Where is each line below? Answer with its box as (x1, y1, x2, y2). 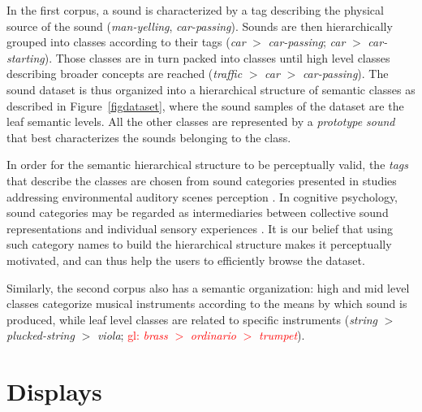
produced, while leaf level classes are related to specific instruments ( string (6, 310, 378, 327)
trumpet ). (259, 327, 305, 344)
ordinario (190, 327, 237, 344)
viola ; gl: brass (97, 327, 168, 344)
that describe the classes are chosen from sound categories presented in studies (6, 171, 397, 189)
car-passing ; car (268, 33, 346, 50)
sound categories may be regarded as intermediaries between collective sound (6, 204, 389, 221)
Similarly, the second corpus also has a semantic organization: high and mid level (6, 279, 410, 296)
